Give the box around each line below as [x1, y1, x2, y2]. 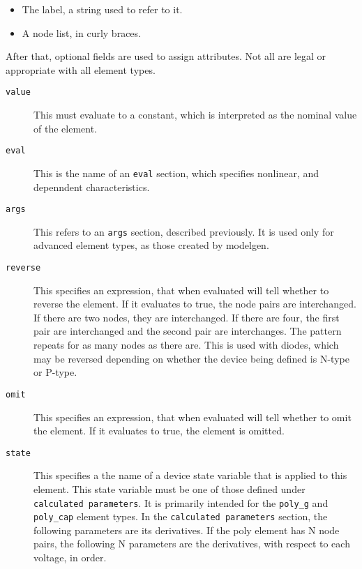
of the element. [33, 121, 97, 135]
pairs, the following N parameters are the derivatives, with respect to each [33, 536, 350, 551]
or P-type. [33, 365, 77, 379]
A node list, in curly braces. [22, 25, 141, 40]
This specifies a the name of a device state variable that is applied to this [33, 468, 347, 483]
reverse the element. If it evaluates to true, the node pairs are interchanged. [33, 296, 356, 311]
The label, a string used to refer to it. [22, 2, 183, 16]
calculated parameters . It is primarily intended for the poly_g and [33, 495, 329, 510]
